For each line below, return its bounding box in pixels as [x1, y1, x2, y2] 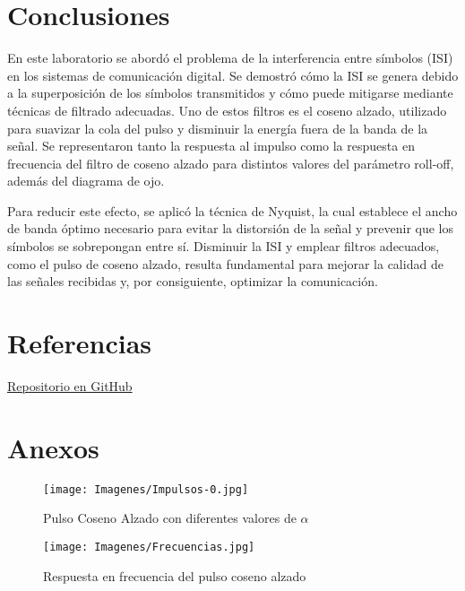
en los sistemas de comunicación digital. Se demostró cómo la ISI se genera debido [7, 65, 459, 84]
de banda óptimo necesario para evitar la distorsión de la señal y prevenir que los [7, 219, 454, 238]
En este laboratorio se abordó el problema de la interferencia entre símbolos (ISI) [7, 48, 453, 67]
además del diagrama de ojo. [7, 171, 165, 190]
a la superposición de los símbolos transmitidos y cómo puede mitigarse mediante [7, 83, 453, 102]
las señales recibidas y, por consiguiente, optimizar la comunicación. [7, 272, 378, 291]
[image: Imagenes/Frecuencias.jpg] [43, 540, 255, 553]
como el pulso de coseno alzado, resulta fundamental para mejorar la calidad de [7, 254, 443, 273]
